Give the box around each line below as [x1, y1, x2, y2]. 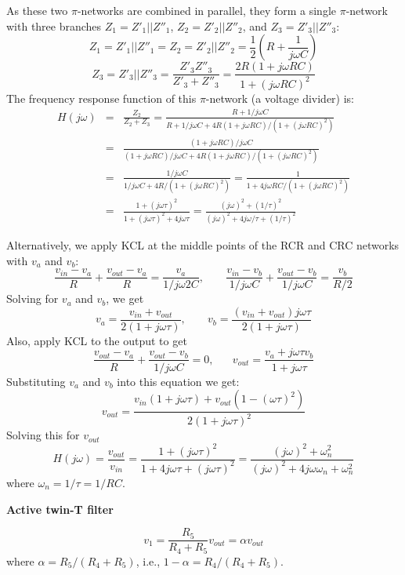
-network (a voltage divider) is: [205, 89, 355, 106]
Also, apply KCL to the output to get [6, 332, 187, 348]
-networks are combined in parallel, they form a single [77, 2, 337, 18]
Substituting [6, 373, 66, 389]
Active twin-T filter [6, 500, 114, 517]
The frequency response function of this [6, 89, 197, 106]
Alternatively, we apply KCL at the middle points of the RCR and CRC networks [6, 236, 400, 253]
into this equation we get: [117, 373, 240, 389]
